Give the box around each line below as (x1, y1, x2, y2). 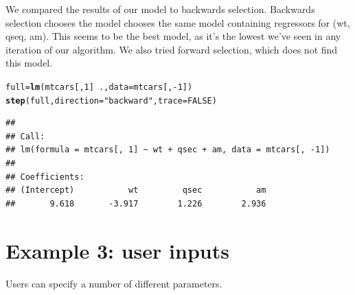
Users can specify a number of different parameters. (5, 276, 222, 290)
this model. (5, 56, 53, 70)
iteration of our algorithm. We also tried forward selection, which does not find (5, 42, 338, 56)
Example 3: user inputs (5, 236, 229, 264)
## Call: (5, 131, 45, 141)
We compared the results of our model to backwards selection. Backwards (5, 2, 315, 16)
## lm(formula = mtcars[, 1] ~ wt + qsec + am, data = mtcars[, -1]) (5, 145, 330, 155)
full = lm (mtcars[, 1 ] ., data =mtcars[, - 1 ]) (5, 82, 193, 92)
